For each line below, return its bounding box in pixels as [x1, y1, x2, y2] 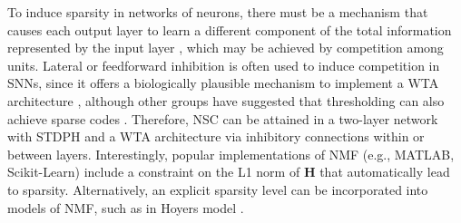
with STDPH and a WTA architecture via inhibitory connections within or [7, 127, 425, 146]
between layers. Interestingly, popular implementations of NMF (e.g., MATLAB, [7, 144, 455, 163]
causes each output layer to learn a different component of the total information [7, 20, 452, 39]
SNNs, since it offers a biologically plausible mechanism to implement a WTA [7, 73, 439, 92]
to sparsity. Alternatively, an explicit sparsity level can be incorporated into [7, 179, 428, 199]
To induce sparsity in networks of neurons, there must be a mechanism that [7, 3, 428, 21]
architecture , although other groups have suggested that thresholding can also [7, 91, 445, 110]
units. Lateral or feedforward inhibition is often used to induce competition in [7, 55, 440, 74]
